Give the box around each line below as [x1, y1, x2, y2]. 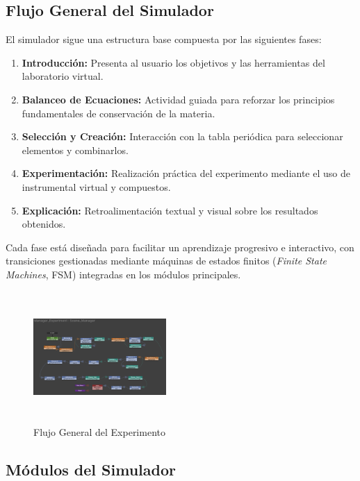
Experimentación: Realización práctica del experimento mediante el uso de [22, 166, 350, 180]
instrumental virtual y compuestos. [22, 179, 171, 194]
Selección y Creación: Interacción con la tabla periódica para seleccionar [22, 129, 343, 144]
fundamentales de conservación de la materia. [22, 106, 215, 120]
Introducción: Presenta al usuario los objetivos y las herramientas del [22, 55, 325, 69]
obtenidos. [22, 217, 66, 231]
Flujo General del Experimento [33, 425, 165, 439]
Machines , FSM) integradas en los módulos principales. [6, 267, 241, 281]
